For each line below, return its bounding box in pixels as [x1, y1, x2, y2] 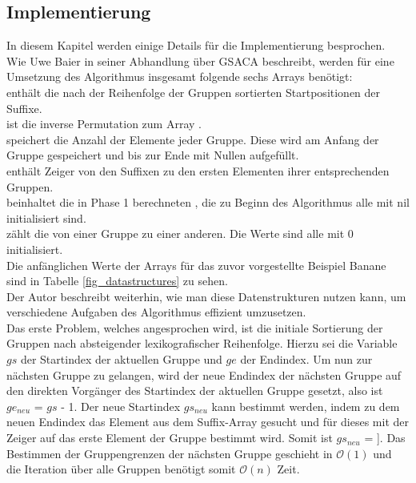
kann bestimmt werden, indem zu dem [211, 397, 400, 414]
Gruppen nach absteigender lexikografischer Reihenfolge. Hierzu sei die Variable [6, 335, 398, 352]
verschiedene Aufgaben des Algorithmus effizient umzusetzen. [6, 304, 306, 320]
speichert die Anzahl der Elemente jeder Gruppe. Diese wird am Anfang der [6, 131, 379, 147]
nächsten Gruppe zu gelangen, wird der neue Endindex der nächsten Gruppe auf [6, 366, 402, 383]
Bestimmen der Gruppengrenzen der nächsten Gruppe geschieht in [6, 445, 333, 461]
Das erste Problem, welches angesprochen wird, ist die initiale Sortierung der [6, 319, 383, 336]
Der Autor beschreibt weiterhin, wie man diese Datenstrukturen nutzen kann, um [6, 288, 406, 304]
